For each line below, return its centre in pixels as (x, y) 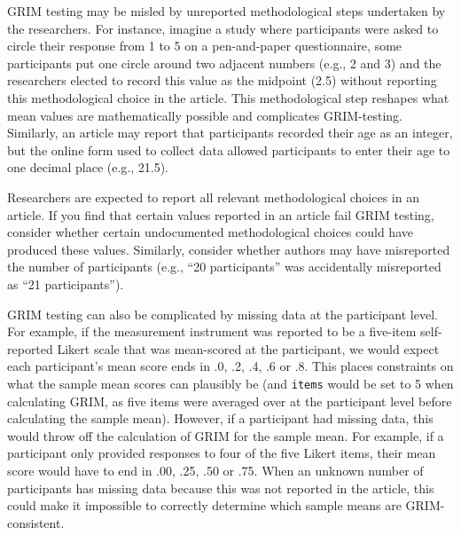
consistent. (36, 522)
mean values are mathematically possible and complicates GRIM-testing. (205, 115)
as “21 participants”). (66, 283)
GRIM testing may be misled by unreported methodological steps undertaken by (227, 11)
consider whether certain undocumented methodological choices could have (210, 232)
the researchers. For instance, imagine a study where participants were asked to (223, 28)
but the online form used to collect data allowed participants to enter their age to (229, 149)
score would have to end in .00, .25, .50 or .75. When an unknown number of (215, 470)
